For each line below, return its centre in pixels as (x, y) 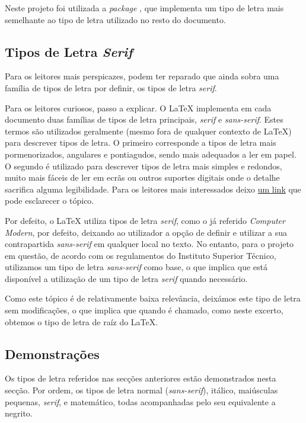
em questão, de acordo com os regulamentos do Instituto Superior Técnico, (141, 255)
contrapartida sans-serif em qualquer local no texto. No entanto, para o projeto (149, 244)
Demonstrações (52, 353)
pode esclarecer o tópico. (50, 201)
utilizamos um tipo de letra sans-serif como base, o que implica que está (136, 267)
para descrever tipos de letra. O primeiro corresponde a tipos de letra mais (141, 142)
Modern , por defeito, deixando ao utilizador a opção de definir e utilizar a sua (146, 232)
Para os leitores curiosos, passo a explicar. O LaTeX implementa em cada (138, 108)
